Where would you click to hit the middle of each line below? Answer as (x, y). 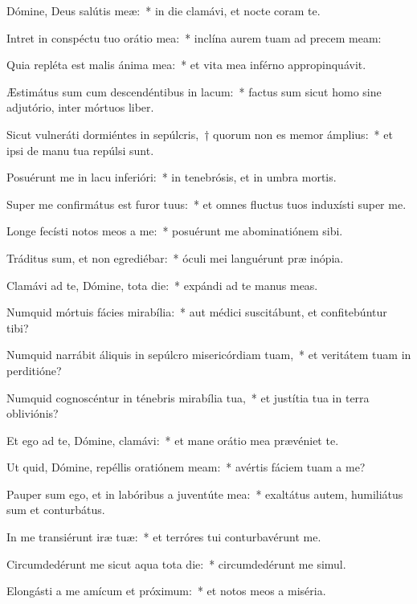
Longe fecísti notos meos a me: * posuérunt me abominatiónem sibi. (175, 231)
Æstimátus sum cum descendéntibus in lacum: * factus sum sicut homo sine (194, 91)
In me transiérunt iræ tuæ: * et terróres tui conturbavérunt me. (164, 537)
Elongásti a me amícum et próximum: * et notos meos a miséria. (166, 591)
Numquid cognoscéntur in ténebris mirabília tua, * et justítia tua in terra (188, 397)
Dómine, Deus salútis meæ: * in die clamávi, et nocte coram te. (164, 10)
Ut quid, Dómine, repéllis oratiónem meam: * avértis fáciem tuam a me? (186, 467)
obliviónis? (33, 413)
